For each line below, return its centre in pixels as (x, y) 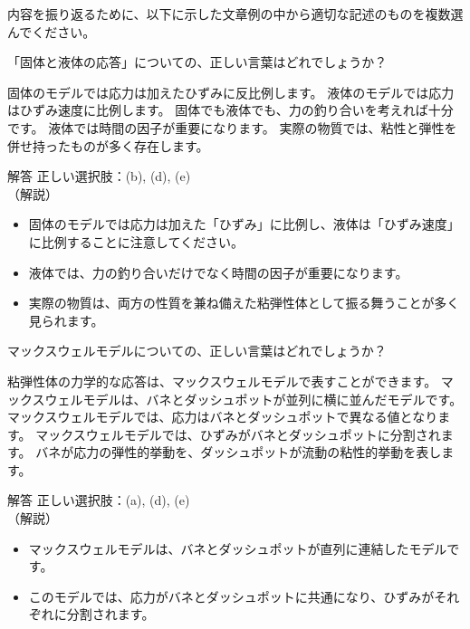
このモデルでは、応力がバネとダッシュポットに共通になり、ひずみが (231, 596)
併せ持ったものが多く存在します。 (108, 145)
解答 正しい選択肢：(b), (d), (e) (99, 176)
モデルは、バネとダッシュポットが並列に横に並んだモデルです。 (273, 399)
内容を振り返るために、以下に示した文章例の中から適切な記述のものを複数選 (235, 14)
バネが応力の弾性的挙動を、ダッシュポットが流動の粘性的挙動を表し (239, 452)
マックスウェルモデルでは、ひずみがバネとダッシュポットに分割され (238, 434)
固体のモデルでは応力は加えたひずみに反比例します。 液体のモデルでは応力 (231, 92)
